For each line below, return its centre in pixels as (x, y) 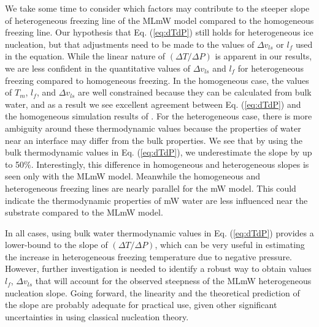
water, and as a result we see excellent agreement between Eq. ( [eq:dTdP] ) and (153, 104)
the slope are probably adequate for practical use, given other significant (141, 305)
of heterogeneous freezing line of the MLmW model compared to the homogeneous (159, 20)
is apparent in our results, (263, 56)
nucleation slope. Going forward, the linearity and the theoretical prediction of (152, 292)
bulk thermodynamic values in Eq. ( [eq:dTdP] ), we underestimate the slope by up (159, 152)
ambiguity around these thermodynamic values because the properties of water (153, 128)
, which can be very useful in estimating (230, 245)
